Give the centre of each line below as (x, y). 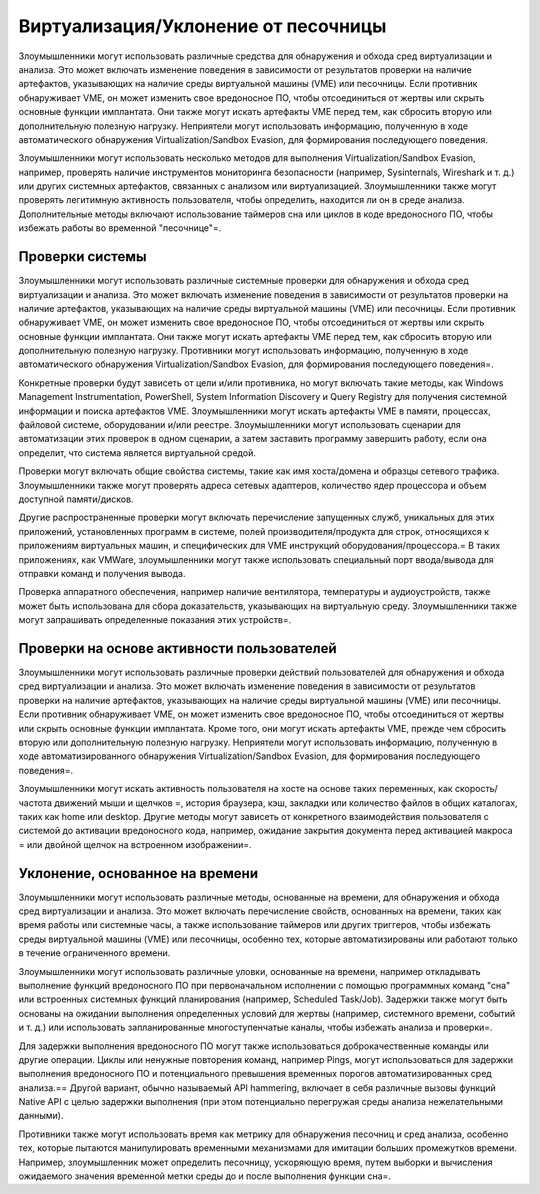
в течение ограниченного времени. (94, 953)
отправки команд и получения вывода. (102, 573)
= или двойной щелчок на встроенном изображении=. (135, 844)
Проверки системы (82, 256)
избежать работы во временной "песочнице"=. (120, 228)
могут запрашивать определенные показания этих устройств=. (155, 620)
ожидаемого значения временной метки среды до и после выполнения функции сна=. (205, 1176)
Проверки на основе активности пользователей (177, 648)
